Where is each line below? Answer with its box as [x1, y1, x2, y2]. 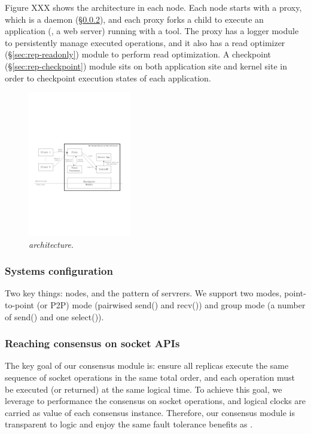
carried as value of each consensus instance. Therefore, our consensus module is [5, 406, 295, 418]
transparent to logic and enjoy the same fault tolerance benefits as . [5, 418, 253, 430]
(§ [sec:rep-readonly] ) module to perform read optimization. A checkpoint [5, 48, 271, 60]
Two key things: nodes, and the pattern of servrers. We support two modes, [5, 287, 282, 299]
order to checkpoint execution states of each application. [5, 71, 211, 84]
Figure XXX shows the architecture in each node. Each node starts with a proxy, [5, 1, 302, 13]
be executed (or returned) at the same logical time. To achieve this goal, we [5, 383, 282, 395]
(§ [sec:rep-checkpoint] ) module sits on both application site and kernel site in [5, 59, 287, 72]
